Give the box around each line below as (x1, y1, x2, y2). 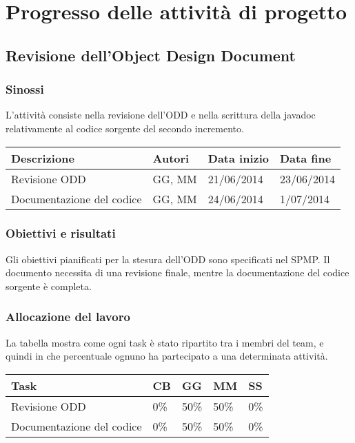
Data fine (280, 150, 332, 166)
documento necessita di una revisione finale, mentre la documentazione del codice (6, 265, 349, 280)
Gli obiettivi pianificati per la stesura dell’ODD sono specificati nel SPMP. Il (6, 251, 330, 266)
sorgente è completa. (6, 278, 92, 293)
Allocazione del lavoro (6, 308, 130, 325)
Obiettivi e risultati (6, 225, 116, 242)
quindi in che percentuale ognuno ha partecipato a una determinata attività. (6, 349, 328, 363)
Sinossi (6, 81, 44, 98)
